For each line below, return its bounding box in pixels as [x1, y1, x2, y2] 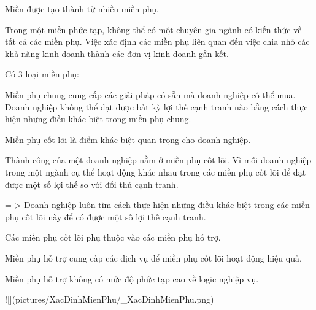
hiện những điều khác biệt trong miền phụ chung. [5, 112, 191, 125]
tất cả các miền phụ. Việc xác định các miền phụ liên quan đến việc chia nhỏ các [5, 35, 310, 48]
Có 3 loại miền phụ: [5, 68, 79, 80]
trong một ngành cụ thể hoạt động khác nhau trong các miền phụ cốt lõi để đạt [5, 165, 306, 178]
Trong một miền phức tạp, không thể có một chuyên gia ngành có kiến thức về [5, 23, 302, 36]
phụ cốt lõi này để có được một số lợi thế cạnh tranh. [5, 210, 206, 223]
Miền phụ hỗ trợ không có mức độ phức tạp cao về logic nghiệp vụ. [5, 272, 259, 285]
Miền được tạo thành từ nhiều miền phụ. [5, 2, 159, 15]
